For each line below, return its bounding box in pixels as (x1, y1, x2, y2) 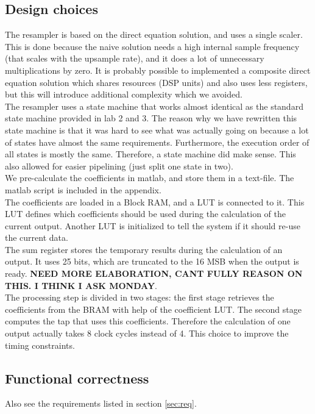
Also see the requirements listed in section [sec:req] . (5, 397, 197, 410)
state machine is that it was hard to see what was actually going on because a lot (5, 123, 309, 136)
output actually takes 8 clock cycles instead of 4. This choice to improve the (5, 327, 289, 340)
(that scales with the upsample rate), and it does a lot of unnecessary (5, 52, 264, 65)
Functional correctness (5, 368, 149, 387)
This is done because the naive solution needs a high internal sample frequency (5, 40, 300, 52)
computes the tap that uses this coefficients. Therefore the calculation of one (5, 315, 291, 327)
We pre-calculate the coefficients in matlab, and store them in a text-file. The (5, 171, 294, 184)
